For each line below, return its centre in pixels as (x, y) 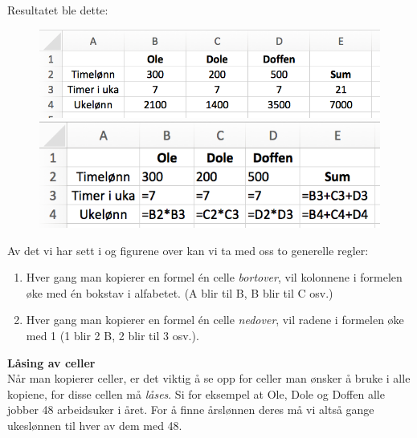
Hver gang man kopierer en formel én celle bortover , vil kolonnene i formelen (214, 277)
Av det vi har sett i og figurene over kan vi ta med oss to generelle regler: (188, 250)
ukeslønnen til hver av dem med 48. (95, 425)
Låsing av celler (51, 362)
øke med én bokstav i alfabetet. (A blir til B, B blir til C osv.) (180, 292)
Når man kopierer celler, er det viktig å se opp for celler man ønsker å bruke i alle (209, 378)
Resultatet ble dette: (58, 10)
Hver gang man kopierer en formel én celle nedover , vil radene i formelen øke (215, 320)
